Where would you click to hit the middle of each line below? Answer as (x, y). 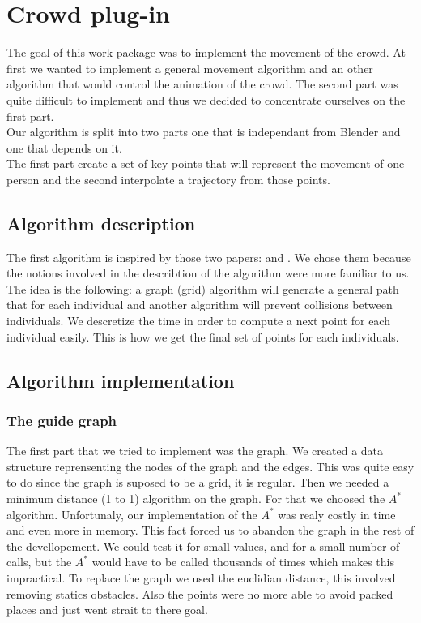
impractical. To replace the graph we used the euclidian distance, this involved (201, 577)
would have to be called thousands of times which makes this (243, 562)
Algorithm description (101, 223)
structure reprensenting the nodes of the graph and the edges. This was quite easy (210, 466)
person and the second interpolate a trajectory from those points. (168, 179)
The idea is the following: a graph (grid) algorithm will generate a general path (203, 288)
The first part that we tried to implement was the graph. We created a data (195, 451)
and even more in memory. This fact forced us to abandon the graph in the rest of (210, 530)
